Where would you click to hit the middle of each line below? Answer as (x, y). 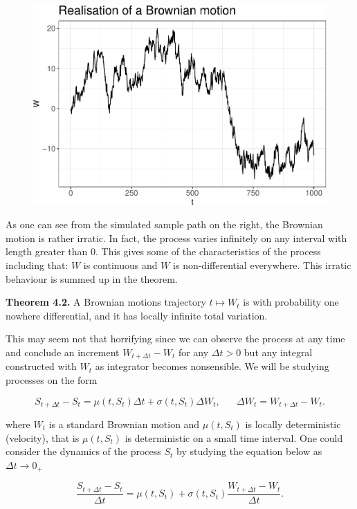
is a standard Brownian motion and (124, 424)
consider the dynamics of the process (83, 451)
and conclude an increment (63, 352)
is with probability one (291, 302)
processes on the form (52, 379)
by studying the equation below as (249, 451)
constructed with (41, 366)
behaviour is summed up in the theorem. (92, 278)
